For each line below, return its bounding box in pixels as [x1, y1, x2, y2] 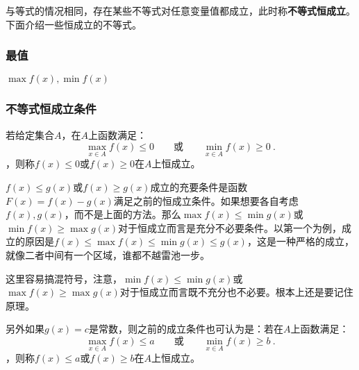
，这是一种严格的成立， [247, 234, 354, 249]
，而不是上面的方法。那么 [64, 207, 181, 221]
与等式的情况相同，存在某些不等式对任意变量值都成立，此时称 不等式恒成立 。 [6, 3, 356, 17]
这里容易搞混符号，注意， [6, 271, 122, 285]
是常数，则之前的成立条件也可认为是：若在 [88, 321, 283, 336]
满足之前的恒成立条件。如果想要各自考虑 [113, 193, 299, 208]
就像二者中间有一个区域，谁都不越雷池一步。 [6, 248, 210, 262]
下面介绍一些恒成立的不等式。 [6, 17, 142, 31]
